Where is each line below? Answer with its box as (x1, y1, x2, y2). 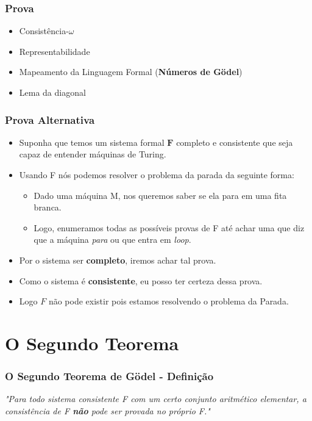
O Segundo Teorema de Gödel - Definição (5, 369, 214, 384)
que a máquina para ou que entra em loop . (34, 233, 191, 246)
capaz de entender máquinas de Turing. (19, 148, 166, 160)
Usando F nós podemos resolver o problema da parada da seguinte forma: (19, 168, 294, 181)
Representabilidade (19, 45, 90, 57)
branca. (34, 201, 62, 214)
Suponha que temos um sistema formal (19, 135, 165, 148)
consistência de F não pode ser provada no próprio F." (5, 404, 210, 417)
